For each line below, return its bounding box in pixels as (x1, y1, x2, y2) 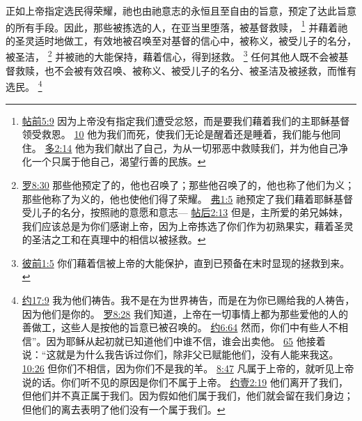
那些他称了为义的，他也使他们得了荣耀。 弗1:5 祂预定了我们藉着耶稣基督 (22, 191, 354, 206)
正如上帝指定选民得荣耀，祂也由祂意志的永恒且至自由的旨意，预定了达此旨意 (6, 3, 356, 17)
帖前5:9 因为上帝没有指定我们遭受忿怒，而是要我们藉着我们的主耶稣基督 (22, 113, 350, 128)
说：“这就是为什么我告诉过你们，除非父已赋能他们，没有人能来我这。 (22, 347, 339, 362)
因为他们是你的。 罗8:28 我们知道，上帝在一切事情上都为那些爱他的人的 (22, 306, 349, 321)
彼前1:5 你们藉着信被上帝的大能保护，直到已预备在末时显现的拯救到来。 (22, 255, 350, 270)
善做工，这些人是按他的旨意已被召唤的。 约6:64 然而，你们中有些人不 (22, 320, 339, 335)
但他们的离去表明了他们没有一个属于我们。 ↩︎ (22, 401, 226, 416)
